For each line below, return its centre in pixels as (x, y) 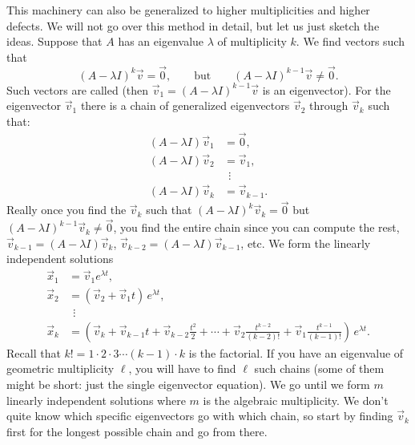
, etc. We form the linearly (306, 243)
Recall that (34, 352)
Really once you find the (66, 210)
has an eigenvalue (161, 41)
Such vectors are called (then (78, 89)
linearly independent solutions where (96, 400)
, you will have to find (182, 368)
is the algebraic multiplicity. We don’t (296, 400)
